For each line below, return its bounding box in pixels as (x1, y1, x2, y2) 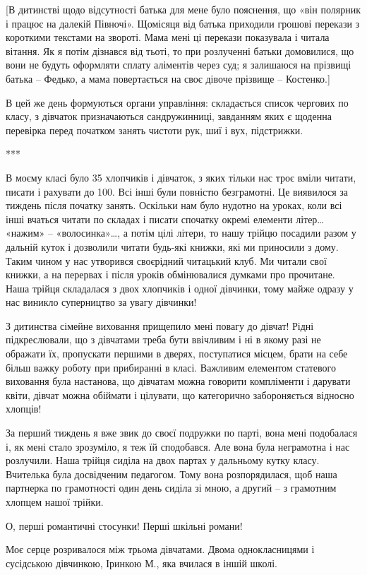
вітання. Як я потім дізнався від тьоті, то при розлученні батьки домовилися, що (6, 43, 354, 58)
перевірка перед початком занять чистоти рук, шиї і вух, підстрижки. (6, 122, 303, 137)
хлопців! (6, 401, 42, 416)
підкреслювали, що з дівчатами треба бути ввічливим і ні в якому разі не (6, 332, 321, 347)
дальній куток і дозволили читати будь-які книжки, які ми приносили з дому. (6, 239, 339, 254)
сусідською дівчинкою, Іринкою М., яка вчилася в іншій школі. (6, 555, 278, 570)
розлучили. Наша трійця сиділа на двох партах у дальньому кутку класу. (6, 453, 320, 468)
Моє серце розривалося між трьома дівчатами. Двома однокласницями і (6, 542, 315, 557)
